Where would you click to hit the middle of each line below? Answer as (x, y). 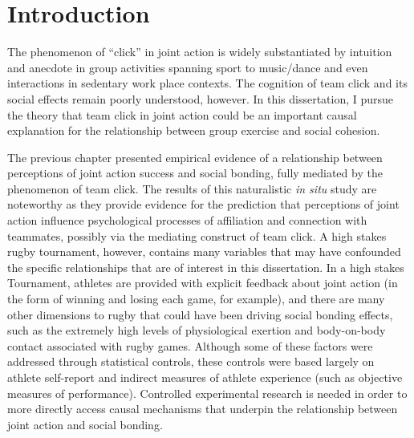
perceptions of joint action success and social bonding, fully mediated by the (195, 173)
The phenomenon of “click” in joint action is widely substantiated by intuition (200, 52)
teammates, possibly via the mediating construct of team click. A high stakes (197, 235)
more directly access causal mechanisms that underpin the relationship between (203, 409)
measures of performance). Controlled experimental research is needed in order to (207, 393)
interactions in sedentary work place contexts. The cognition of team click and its (207, 83)
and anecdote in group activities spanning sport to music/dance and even (188, 67)
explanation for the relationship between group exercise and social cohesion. (194, 130)
